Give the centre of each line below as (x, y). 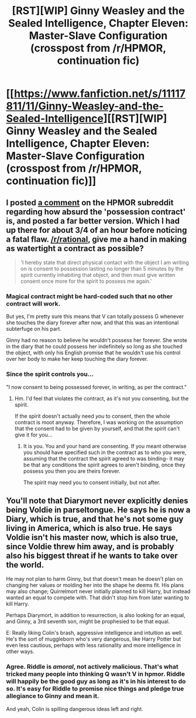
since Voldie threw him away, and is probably (90, 546)
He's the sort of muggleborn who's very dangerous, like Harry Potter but (94, 639)
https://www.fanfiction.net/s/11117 (100, 94)
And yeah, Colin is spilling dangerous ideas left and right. (75, 709)
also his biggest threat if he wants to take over (92, 556)
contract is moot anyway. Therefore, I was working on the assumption (99, 422)
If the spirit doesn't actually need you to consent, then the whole (92, 416)
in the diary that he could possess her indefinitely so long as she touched (94, 347)
